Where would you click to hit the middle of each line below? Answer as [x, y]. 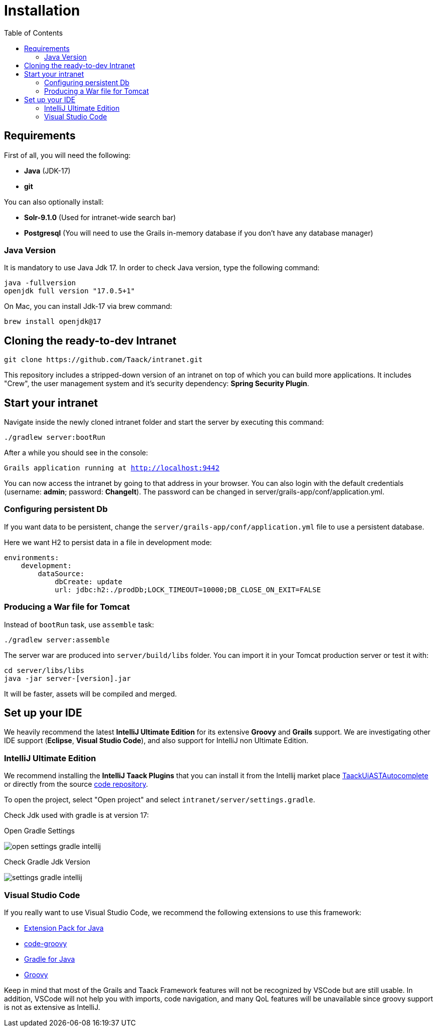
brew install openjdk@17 [53, 322]
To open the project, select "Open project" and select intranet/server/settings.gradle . [160, 800]
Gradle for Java [50, 959]
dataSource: [61, 573]
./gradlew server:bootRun [55, 438]
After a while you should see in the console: [76, 453]
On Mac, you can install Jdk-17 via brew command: [88, 306]
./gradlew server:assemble [57, 640]
